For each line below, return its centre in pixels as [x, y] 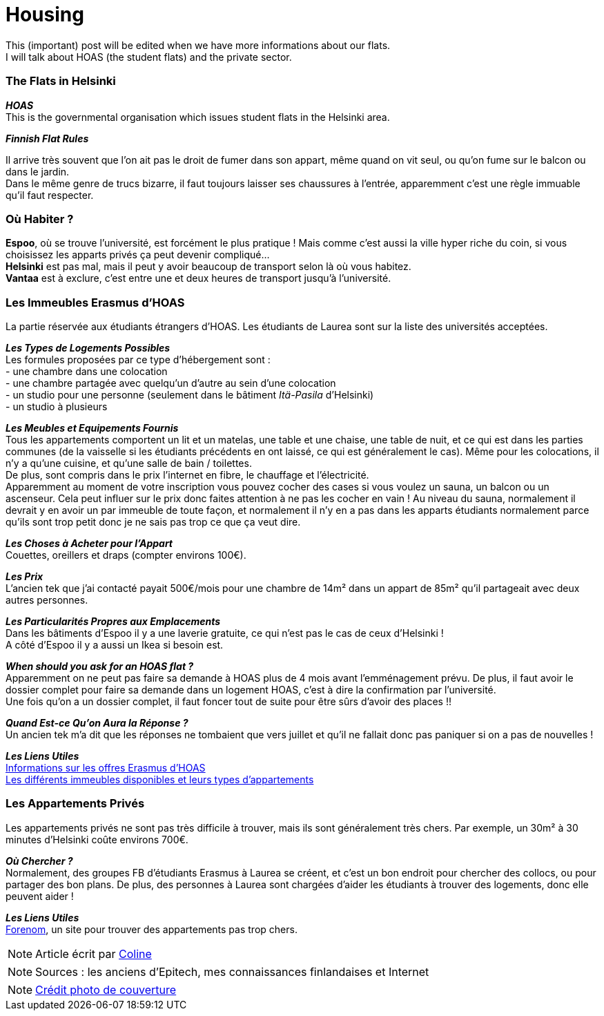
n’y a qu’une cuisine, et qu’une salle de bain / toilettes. [129, 463]
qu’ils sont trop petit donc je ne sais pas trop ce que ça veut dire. [153, 522]
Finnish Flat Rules [47, 138]
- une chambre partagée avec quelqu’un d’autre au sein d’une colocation [171, 383]
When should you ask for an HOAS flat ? [100, 666]
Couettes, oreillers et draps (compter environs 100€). [126, 555]
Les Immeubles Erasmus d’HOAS [95, 302]
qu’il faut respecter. [50, 195]
